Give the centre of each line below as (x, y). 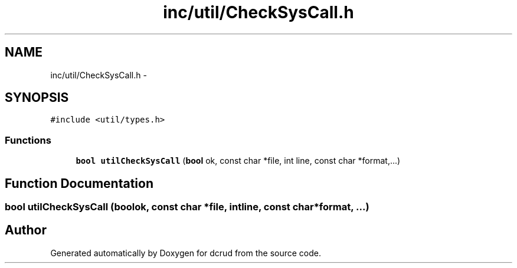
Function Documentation (79, 183)
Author (26, 230)
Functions (28, 140)
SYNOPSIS (37, 98)
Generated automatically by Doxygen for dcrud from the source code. (186, 253)
